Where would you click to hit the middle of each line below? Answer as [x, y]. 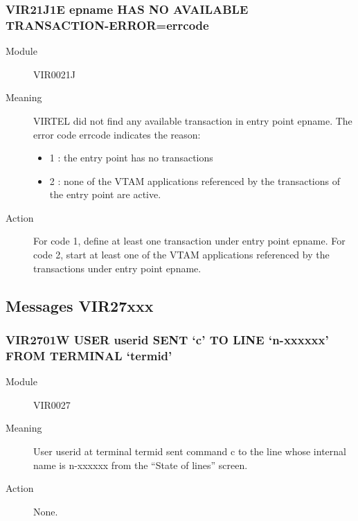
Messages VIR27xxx [80, 305]
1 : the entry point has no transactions [131, 158]
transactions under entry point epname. [117, 268]
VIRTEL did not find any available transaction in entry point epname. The [193, 120]
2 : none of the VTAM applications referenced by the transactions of [195, 180]
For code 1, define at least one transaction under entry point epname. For [189, 241]
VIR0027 [52, 404]
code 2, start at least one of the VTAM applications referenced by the [181, 255]
